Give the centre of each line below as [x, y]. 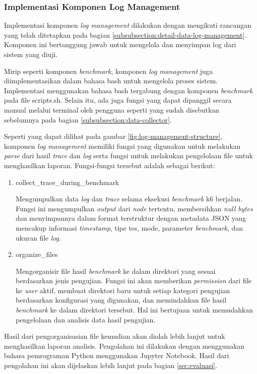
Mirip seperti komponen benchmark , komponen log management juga [109, 71]
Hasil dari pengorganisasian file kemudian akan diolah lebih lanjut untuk [115, 336]
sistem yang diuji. [31, 54]
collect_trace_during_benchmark [67, 182]
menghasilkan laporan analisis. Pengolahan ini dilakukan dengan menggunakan [124, 345]
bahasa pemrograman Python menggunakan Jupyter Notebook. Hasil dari [117, 355]
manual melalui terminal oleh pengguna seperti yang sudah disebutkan [112, 109]
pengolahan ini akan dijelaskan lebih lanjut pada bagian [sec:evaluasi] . [111, 365]
